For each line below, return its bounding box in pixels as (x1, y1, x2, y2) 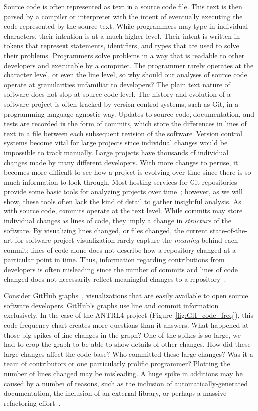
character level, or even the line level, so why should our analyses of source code (4, 69, 247, 80)
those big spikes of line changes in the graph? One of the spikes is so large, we (4, 329, 241, 340)
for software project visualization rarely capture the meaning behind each (15, 235, 238, 245)
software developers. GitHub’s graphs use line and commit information (4, 300, 219, 310)
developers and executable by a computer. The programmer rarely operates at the (4, 60, 254, 70)
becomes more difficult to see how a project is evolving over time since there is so (4, 167, 251, 177)
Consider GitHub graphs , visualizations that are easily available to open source (4, 290, 248, 301)
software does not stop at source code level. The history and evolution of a (4, 89, 231, 99)
